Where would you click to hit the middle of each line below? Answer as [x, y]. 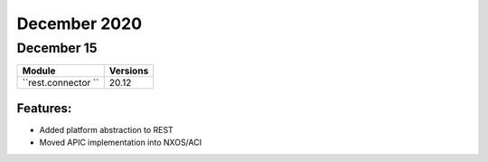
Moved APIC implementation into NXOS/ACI [121, 143]
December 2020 [80, 24]
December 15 [57, 48]
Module [39, 71]
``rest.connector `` [61, 83]
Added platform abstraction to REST [106, 129]
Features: [44, 108]
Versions [129, 71]
